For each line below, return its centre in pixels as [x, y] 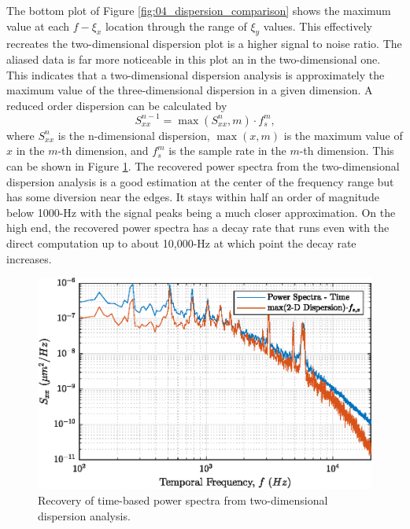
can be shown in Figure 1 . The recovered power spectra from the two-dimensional [203, 166]
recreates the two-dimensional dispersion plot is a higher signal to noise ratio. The [204, 44]
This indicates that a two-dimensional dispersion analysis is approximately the [196, 74]
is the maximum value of [343, 135]
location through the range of [176, 26]
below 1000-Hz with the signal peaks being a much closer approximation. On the [201, 212]
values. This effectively [318, 26]
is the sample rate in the [227, 151]
